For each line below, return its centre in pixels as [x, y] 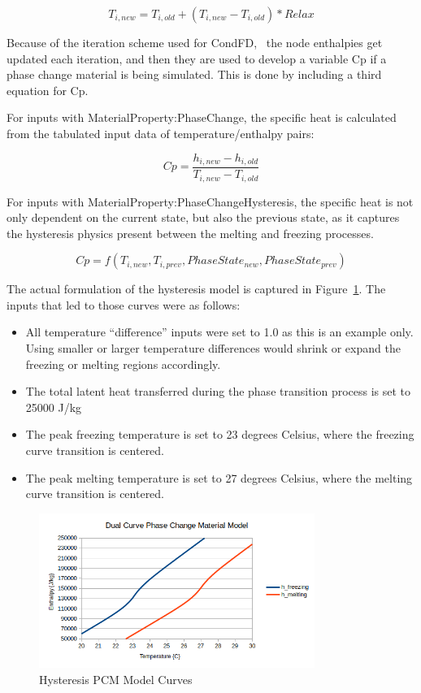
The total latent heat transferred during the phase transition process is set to [218, 391]
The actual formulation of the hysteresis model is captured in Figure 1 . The [196, 289]
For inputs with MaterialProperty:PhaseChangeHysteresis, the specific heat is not [210, 201]
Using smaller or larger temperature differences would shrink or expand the [213, 348]
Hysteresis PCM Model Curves [116, 680]
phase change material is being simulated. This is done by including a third [194, 74]
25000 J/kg [54, 407]
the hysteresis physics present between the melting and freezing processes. [190, 233]
